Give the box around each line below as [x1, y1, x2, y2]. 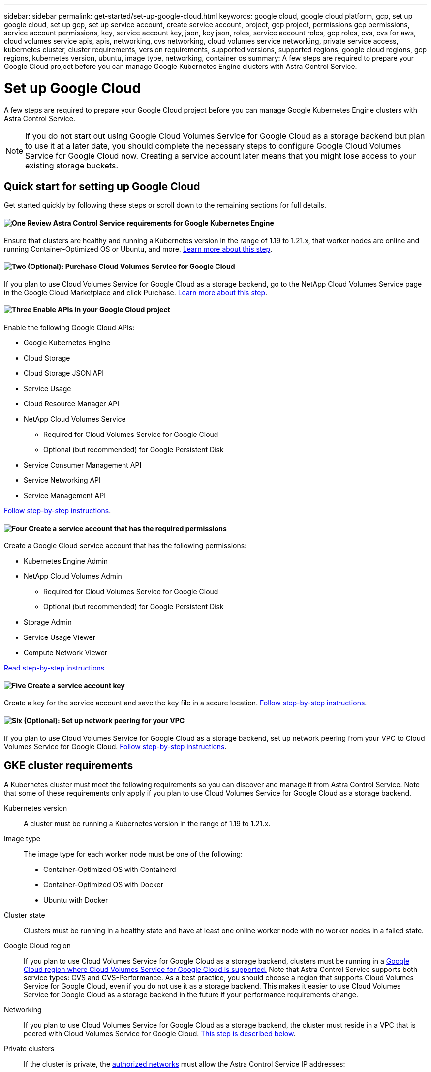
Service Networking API [24, 476, 101, 484]
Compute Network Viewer [24, 648, 108, 657]
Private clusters [4, 1044, 55, 1053]
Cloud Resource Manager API [24, 400, 119, 408]
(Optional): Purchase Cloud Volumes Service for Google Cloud [28, 262, 235, 271]
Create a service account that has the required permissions [29, 524, 227, 533]
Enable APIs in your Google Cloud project [33, 305, 170, 314]
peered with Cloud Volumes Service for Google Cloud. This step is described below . [24, 1029, 296, 1038]
